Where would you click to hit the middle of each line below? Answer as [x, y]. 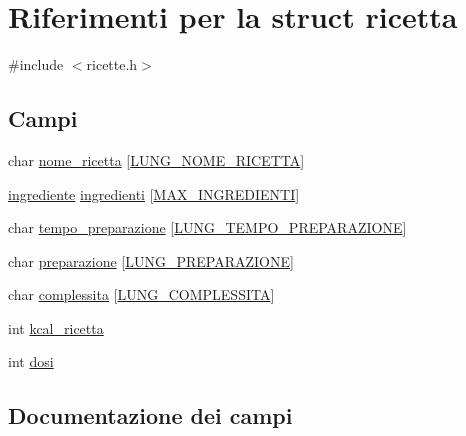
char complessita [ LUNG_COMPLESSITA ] [141, 294]
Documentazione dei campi [150, 415]
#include [36, 64]
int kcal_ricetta [56, 327]
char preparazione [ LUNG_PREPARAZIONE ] [151, 260]
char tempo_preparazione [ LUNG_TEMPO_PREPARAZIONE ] [207, 227]
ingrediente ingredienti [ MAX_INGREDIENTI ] [154, 193]
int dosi [31, 361]
